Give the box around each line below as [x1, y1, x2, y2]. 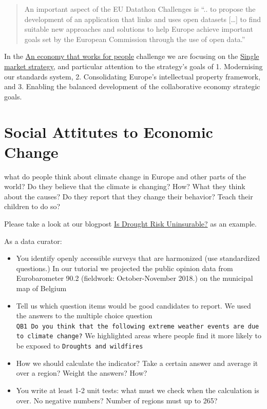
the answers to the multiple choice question [16, 310, 152, 321]
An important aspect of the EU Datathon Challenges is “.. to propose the [24, 4, 256, 14]
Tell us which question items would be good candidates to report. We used [16, 300, 251, 311]
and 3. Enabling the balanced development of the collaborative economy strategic [4, 81, 260, 92]
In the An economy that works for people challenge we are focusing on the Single [4, 51, 259, 62]
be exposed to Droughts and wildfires [16, 340, 143, 351]
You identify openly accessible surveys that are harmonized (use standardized [16, 253, 260, 263]
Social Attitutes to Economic [4, 121, 213, 142]
